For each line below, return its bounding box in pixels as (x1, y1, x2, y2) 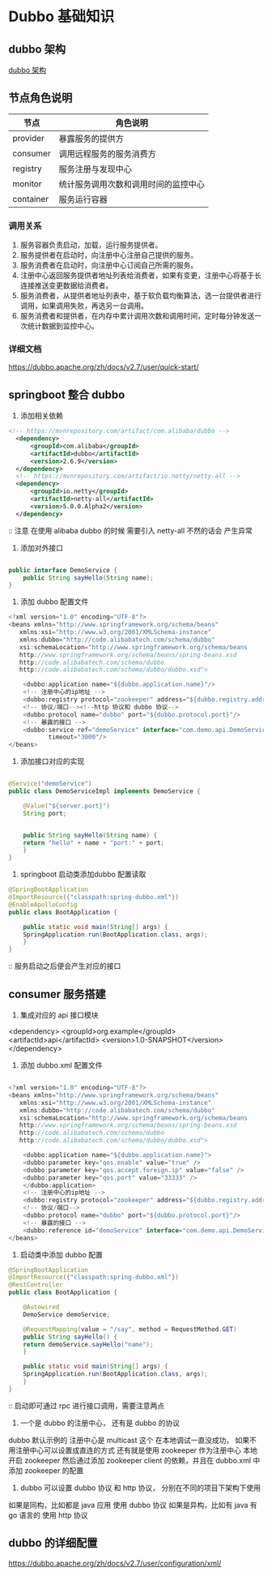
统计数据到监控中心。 (27, 321, 99, 331)
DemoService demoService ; (23, 1310, 111, 1318)
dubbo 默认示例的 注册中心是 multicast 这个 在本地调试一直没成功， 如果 (8, 1435, 250, 1445)
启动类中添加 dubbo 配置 (19, 1249, 104, 1259)
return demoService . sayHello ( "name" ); (23, 1340, 154, 1348)
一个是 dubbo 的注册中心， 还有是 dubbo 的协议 (19, 1418, 181, 1428)
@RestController (8, 1281, 63, 1289)
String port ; (23, 809, 67, 817)
